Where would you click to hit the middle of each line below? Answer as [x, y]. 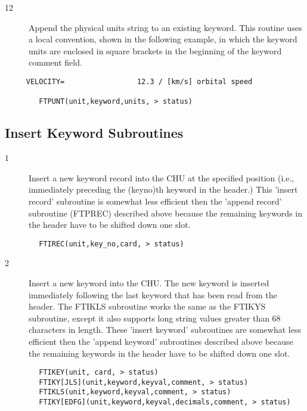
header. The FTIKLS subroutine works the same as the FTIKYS [147, 306]
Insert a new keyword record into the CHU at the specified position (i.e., [162, 177]
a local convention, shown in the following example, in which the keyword [163, 39]
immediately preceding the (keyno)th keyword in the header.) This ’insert [163, 189]
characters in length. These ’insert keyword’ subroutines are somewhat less [165, 330]
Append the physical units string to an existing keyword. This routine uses [165, 27]
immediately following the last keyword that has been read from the [153, 294]
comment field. [55, 62]
